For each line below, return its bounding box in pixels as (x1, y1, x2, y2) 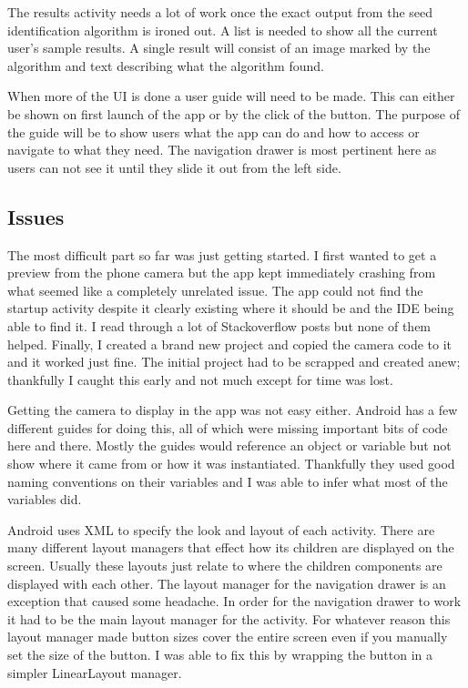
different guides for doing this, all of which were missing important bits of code (7, 418, 448, 437)
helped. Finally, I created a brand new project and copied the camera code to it (7, 334, 453, 353)
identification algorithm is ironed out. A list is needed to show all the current (7, 20, 438, 39)
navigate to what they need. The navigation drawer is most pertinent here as (7, 140, 437, 159)
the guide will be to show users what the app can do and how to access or (7, 122, 420, 141)
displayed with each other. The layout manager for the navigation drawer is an (7, 573, 446, 592)
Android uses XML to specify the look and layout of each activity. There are (7, 520, 435, 539)
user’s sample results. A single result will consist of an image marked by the (7, 38, 431, 57)
